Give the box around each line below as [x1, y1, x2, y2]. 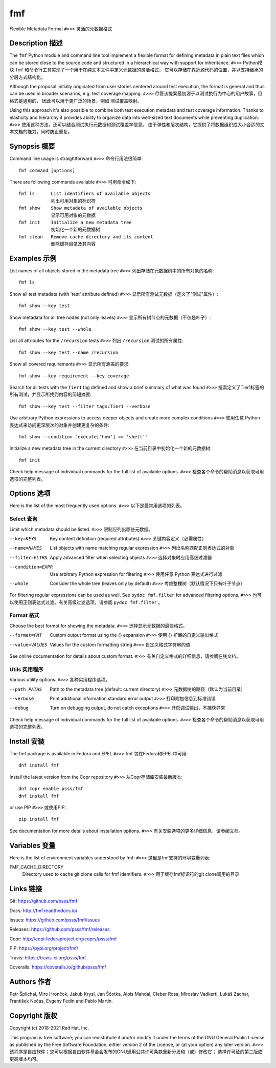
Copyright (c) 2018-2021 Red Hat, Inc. [9, 1025, 89, 1031]
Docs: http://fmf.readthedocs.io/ [9, 908, 78, 914]
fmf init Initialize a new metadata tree [18, 219, 132, 225]
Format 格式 [9, 612, 39, 619]
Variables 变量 [9, 841, 56, 850]
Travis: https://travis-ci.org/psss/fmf [9, 954, 86, 961]
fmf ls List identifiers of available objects [18, 191, 151, 197]
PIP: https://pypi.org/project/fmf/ [9, 945, 79, 951]
